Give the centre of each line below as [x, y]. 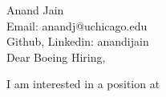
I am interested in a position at [83, 84]
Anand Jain [35, 10]
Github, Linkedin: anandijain [78, 41]
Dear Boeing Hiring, [56, 57]
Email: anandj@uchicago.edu [77, 25]
